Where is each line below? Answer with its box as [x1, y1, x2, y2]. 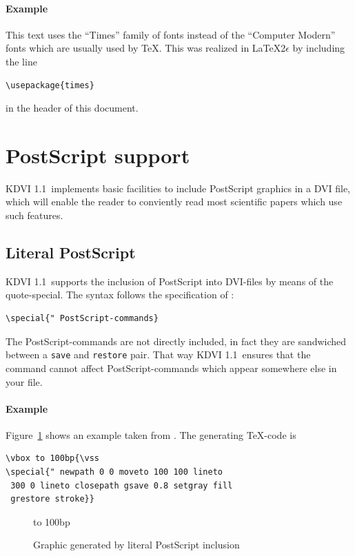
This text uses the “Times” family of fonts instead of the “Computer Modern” [6, 27, 336, 41]
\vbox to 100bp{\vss [6, 453, 100, 464]
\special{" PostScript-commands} [6, 313, 159, 324]
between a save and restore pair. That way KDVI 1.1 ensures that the [6, 347, 311, 362]
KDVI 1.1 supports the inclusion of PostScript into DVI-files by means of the [6, 274, 334, 288]
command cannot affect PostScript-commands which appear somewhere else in [6, 360, 337, 375]
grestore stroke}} [10, 494, 94, 504]
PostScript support [6, 141, 190, 169]
